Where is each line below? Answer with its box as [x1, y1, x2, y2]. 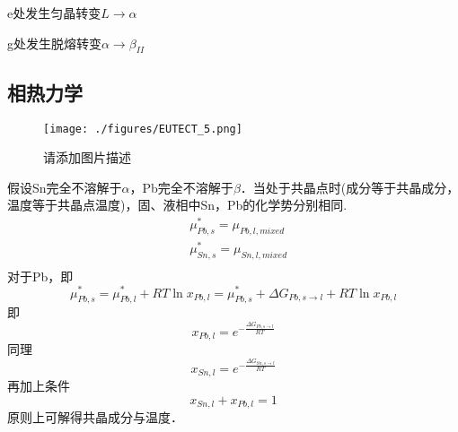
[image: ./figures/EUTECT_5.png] [43, 122, 242, 135]
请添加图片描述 [43, 148, 131, 167]
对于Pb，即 [7, 266, 74, 285]
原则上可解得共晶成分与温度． [7, 408, 183, 427]
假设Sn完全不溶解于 [7, 177, 122, 196]
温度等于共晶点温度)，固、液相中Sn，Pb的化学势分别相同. [7, 195, 348, 214]
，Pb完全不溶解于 [129, 177, 233, 196]
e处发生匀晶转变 [7, 4, 101, 22]
